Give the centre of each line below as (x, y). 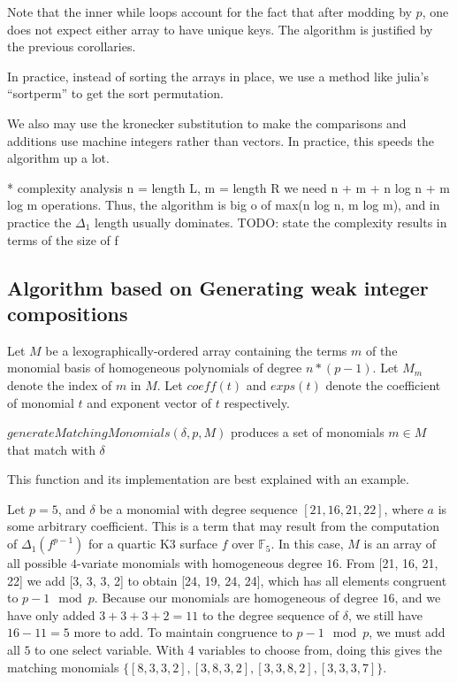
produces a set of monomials (307, 432)
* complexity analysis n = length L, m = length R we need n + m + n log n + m (228, 187)
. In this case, (307, 544)
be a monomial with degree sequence (198, 508)
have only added (51, 614)
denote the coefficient (383, 384)
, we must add (407, 632)
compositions (68, 313)
